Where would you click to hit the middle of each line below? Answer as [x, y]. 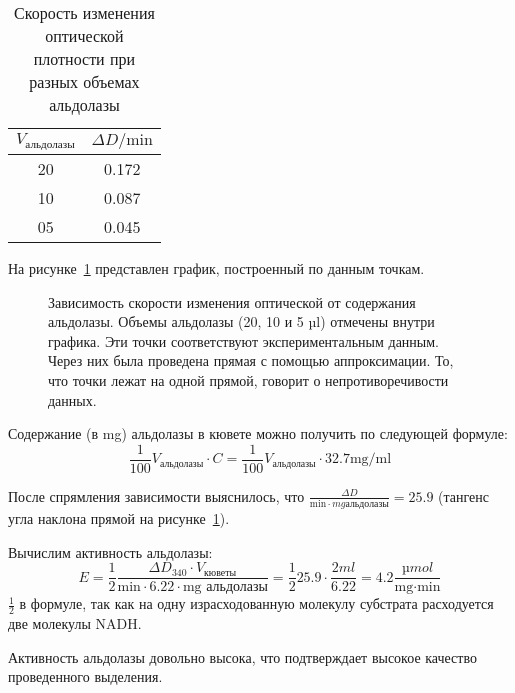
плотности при [84, 58]
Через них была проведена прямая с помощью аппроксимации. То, [251, 360]
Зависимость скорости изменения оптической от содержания [232, 301]
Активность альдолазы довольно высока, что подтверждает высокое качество [242, 656]
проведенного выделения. [85, 676]
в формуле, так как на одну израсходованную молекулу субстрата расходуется [256, 603]
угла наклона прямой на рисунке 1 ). [119, 518]
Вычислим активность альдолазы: [110, 551]
